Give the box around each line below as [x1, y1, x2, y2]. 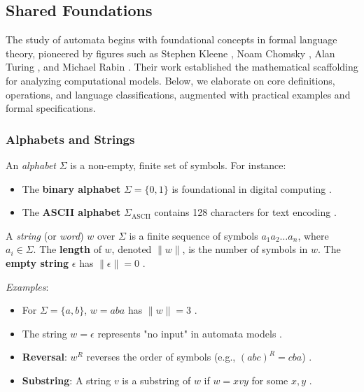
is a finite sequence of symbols [129, 228, 258, 242]
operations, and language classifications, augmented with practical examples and [6, 87, 351, 101]
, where [297, 228, 329, 242]
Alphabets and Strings [6, 130, 135, 147]
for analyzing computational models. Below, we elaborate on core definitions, [6, 73, 335, 87]
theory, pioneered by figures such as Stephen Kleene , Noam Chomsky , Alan [6, 45, 335, 60]
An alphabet [6, 157, 56, 172]
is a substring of [122, 372, 191, 387]
